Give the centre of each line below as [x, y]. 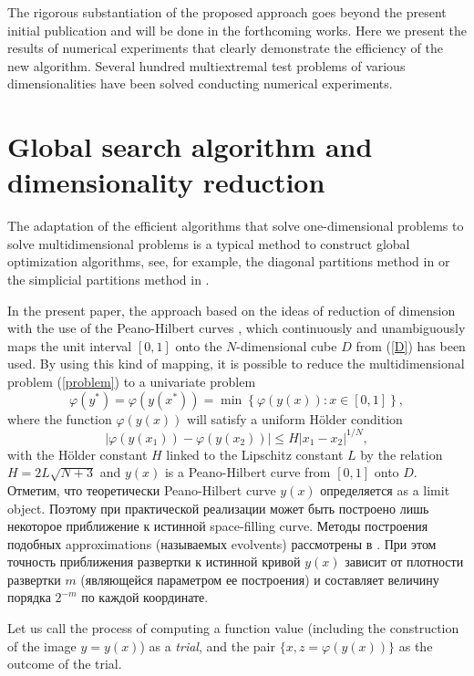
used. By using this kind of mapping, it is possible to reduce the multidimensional [236, 364]
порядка [29, 597]
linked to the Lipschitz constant [255, 454]
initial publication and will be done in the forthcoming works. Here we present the [237, 30]
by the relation [402, 454]
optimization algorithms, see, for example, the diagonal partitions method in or [229, 261]
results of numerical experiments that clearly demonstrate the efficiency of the [226, 48]
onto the [199, 345]
